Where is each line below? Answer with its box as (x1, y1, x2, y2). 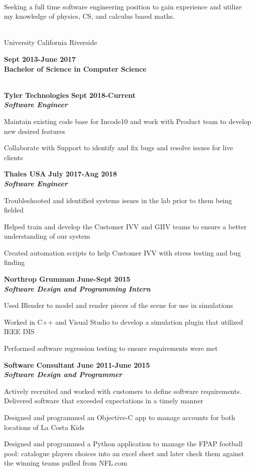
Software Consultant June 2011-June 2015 (4, 359, 150, 370)
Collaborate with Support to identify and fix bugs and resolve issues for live (4, 142, 233, 153)
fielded (4, 205, 24, 215)
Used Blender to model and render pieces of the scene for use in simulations (4, 300, 233, 310)
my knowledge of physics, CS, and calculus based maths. (4, 11, 175, 21)
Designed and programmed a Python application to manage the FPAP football (4, 438, 243, 449)
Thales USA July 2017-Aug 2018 (4, 169, 117, 179)
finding (4, 257, 25, 267)
